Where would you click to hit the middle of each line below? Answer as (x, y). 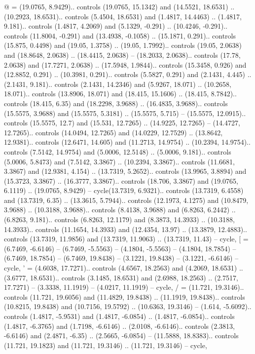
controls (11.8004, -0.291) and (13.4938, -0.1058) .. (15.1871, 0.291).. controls (120, 35)
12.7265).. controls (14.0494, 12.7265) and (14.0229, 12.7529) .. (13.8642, (113, 132)
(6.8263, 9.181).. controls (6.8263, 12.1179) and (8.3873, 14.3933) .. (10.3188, (119, 219)
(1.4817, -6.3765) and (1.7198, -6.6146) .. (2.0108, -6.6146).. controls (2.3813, (119, 326)
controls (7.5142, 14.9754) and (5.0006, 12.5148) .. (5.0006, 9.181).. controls (118, 151)
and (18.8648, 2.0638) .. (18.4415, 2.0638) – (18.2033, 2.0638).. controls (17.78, (122, 55)
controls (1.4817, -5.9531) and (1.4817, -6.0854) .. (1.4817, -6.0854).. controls (119, 316)
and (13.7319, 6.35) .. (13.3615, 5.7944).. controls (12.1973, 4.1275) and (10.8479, (126, 200)
